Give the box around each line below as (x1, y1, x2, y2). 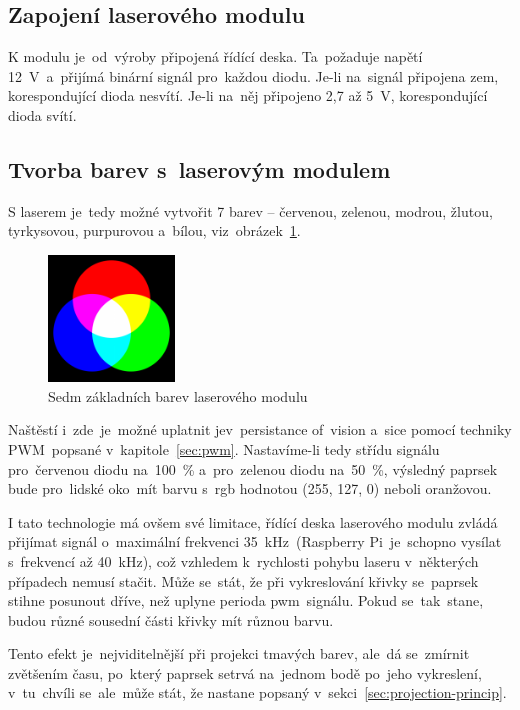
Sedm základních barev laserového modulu (48, 385, 308, 406)
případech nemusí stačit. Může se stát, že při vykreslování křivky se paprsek (8, 570, 479, 591)
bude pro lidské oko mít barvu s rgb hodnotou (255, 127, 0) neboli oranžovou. (8, 478, 492, 499)
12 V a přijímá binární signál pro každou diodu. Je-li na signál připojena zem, (8, 65, 499, 86)
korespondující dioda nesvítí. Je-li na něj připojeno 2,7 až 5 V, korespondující (8, 85, 488, 106)
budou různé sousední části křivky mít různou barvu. (8, 609, 334, 630)
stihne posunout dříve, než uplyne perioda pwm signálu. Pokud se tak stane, (8, 590, 484, 611)
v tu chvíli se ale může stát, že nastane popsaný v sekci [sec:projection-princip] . (8, 682, 507, 703)
